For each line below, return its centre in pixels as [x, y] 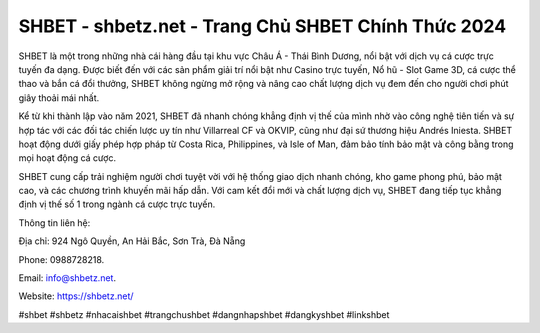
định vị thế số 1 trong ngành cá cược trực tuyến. [117, 204]
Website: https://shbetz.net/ [76, 296]
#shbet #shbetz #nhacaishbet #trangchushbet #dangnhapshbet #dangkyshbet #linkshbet [204, 314]
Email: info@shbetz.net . [67, 278]
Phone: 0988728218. [61, 259]
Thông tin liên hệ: [54, 222]
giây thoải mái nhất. [59, 97]
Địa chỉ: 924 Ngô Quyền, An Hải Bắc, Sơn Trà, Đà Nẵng [132, 241]
